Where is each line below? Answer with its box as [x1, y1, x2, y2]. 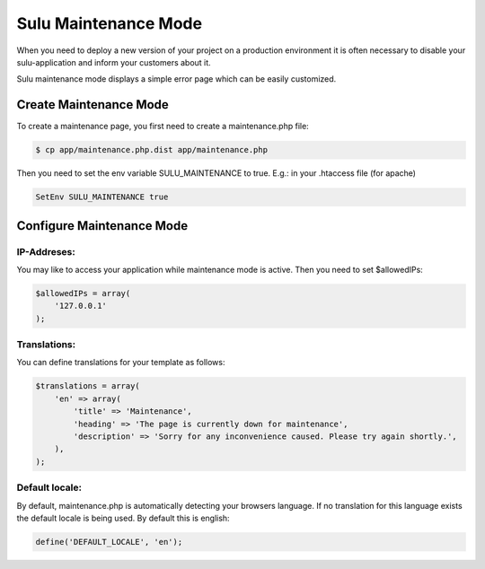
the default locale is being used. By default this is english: [16, 512, 230, 523]
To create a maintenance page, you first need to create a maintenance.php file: [16, 121, 309, 132]
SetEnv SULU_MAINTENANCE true [35, 192, 169, 202]
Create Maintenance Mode [16, 97, 170, 112]
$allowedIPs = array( [35, 288, 131, 298]
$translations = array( [35, 381, 141, 391]
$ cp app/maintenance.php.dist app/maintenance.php [35, 144, 269, 155]
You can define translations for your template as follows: [16, 357, 225, 368]
